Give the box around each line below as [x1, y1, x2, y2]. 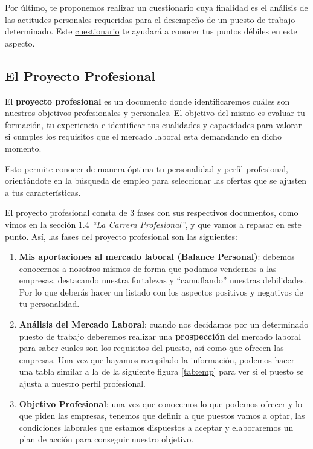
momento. [5, 141, 42, 154]
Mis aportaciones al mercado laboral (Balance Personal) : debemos [19, 250, 295, 263]
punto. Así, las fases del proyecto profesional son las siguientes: [5, 230, 237, 242]
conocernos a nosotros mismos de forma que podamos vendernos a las [19, 262, 277, 274]
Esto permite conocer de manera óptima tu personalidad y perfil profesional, [5, 162, 288, 175]
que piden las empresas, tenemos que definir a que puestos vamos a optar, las [19, 409, 305, 422]
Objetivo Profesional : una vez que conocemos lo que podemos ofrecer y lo [19, 397, 302, 410]
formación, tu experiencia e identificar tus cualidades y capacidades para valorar [5, 118, 302, 131]
